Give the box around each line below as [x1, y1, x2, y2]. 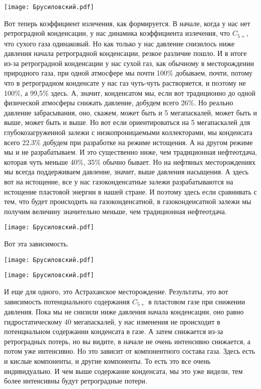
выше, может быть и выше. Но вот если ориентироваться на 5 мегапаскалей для [4, 117, 250, 127]
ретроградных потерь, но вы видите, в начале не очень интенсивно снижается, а [4, 336, 250, 346]
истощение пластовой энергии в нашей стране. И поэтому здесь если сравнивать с [4, 186, 257, 197]
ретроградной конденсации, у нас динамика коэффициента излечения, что [4, 28, 230, 38]
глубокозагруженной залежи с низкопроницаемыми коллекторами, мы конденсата [4, 127, 252, 138]
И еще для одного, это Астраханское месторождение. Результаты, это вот [4, 286, 228, 296]
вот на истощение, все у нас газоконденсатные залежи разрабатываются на [4, 176, 233, 187]
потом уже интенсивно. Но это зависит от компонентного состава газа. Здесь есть [4, 346, 255, 356]
